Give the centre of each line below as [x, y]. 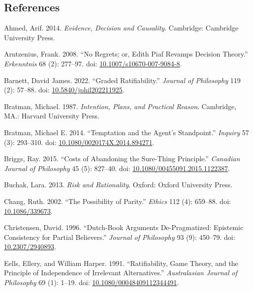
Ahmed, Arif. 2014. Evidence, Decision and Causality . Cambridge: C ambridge [121, 28]
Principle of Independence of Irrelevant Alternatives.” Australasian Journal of [121, 273]
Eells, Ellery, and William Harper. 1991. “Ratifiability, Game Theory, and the [121, 263]
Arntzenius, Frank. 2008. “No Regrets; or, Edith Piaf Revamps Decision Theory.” [126, 54]
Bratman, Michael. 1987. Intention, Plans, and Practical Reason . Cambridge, [120, 106]
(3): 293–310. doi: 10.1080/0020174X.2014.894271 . [79, 142]
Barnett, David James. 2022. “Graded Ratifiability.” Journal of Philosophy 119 [122, 80]
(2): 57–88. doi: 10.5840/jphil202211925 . [64, 90]
